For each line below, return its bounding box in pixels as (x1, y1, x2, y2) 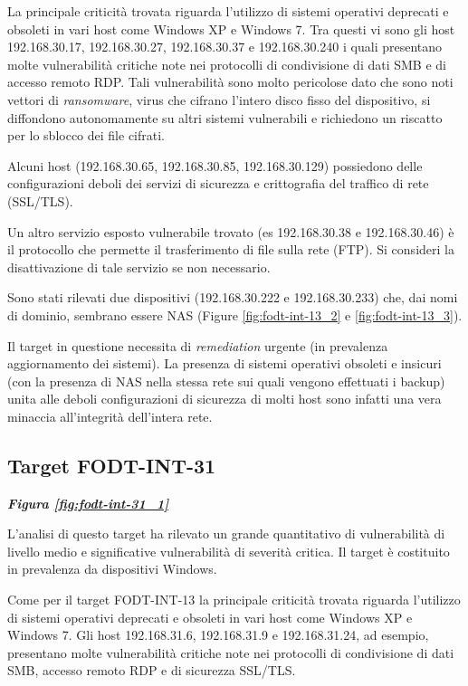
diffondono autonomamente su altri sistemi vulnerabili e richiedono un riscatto (7, 108, 443, 127)
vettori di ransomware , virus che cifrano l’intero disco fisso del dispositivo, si (7, 90, 431, 109)
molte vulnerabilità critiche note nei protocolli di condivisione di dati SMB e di (7, 54, 446, 73)
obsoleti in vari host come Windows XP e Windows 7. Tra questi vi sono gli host (7, 19, 455, 38)
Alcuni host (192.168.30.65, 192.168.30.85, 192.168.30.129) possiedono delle (7, 156, 423, 175)
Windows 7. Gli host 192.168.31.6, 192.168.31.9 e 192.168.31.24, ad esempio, (7, 625, 429, 644)
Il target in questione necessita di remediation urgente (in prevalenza (7, 336, 388, 355)
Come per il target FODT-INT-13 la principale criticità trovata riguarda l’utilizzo (7, 590, 461, 609)
